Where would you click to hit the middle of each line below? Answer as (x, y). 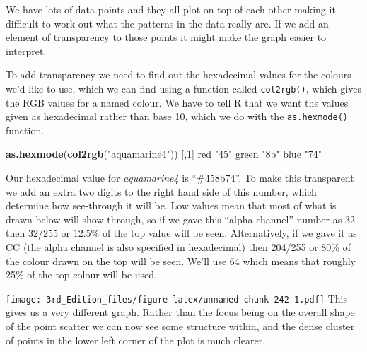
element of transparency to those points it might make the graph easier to (166, 37)
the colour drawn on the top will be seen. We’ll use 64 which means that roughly (181, 260)
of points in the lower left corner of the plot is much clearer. (136, 340)
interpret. (26, 51)
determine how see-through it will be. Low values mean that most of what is (171, 205)
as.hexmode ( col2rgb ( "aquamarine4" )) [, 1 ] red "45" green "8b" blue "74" (164, 154)
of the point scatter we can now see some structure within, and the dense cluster (180, 326)
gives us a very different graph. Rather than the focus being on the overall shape (180, 312)
